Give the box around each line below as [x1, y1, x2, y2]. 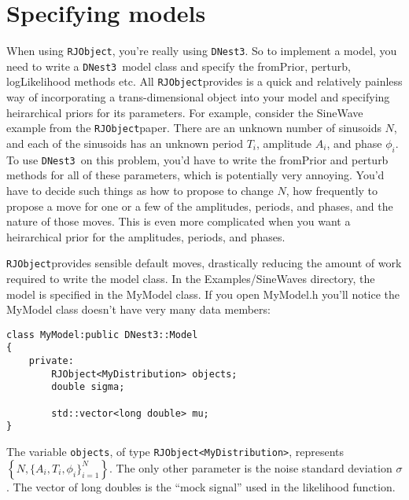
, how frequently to [286, 182, 378, 198]
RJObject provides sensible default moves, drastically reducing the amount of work [6, 255, 402, 271]
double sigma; [51, 381, 125, 393]
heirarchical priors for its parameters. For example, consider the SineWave [6, 104, 363, 120]
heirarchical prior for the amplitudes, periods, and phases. [6, 228, 286, 244]
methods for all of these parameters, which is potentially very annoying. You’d [6, 167, 385, 183]
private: [28, 355, 74, 367]
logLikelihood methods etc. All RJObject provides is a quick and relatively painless [6, 73, 403, 90]
